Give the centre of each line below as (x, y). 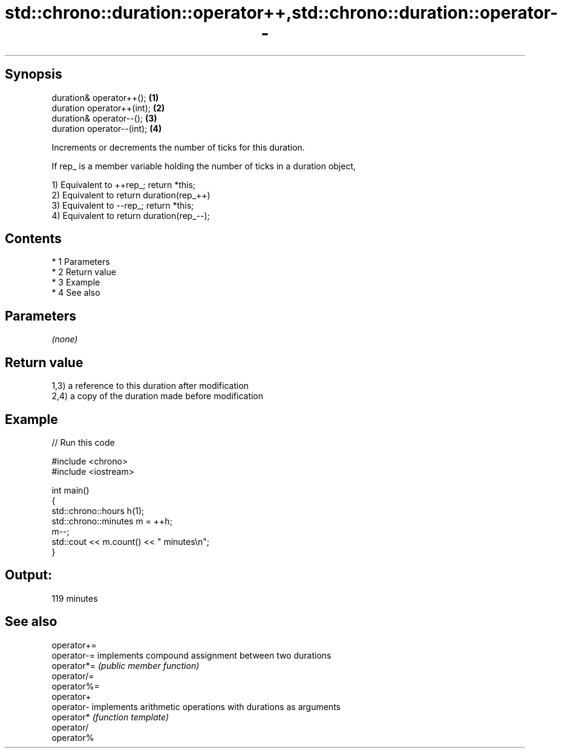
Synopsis (34, 74)
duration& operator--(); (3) (104, 118)
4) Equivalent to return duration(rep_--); (131, 215)
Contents (33, 239)
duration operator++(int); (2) (108, 108)
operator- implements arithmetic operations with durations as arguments (196, 706)
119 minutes (75, 598)
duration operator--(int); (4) (107, 128)
